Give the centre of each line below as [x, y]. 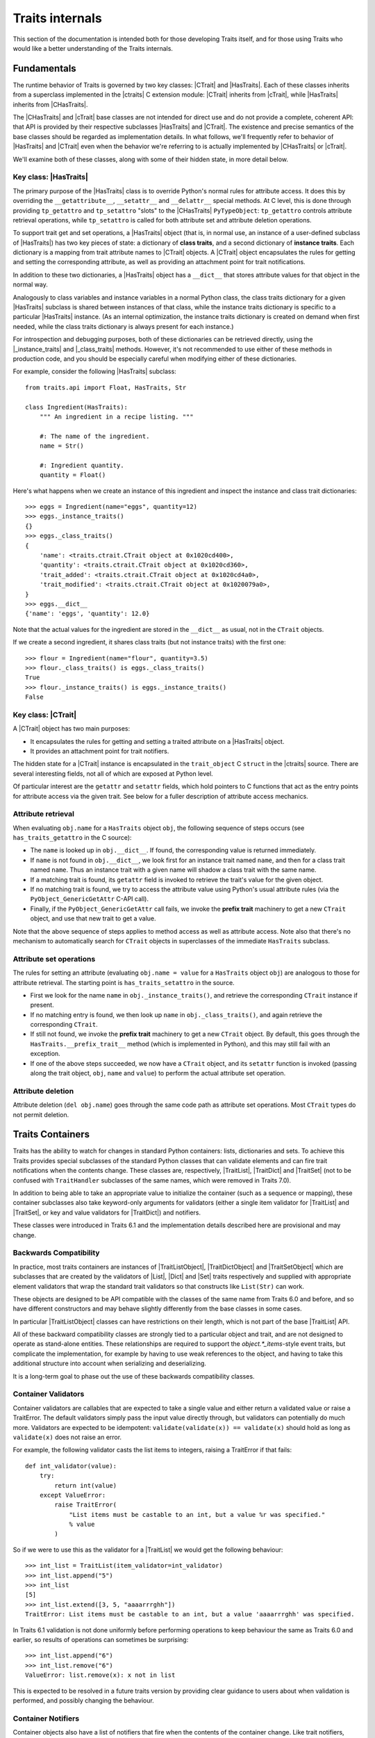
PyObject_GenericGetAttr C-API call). [90, 899]
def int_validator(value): [71, 1466]
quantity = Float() [73, 475]
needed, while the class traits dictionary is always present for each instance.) [123, 326]
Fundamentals [44, 68]
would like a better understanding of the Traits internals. [93, 48]
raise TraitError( [86, 1505]
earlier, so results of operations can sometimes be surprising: [101, 1640]
